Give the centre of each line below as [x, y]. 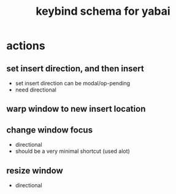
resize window [35, 170]
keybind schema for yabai [103, 11]
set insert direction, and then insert [75, 68]
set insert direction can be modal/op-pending [73, 83]
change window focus [50, 130]
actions [26, 46]
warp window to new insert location [76, 109]
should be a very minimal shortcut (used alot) [72, 151]
